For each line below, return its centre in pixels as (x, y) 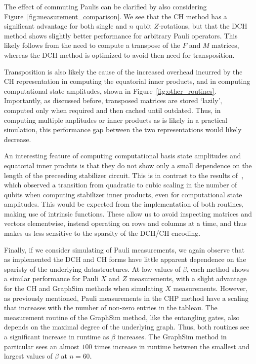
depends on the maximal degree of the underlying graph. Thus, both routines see (127, 327)
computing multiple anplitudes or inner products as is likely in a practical (116, 120)
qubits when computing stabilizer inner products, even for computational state (123, 194)
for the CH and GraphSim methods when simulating (84, 288)
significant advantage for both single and (65, 26)
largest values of (28, 356)
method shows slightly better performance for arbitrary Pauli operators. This (121, 35)
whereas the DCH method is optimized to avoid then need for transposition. (119, 55)
